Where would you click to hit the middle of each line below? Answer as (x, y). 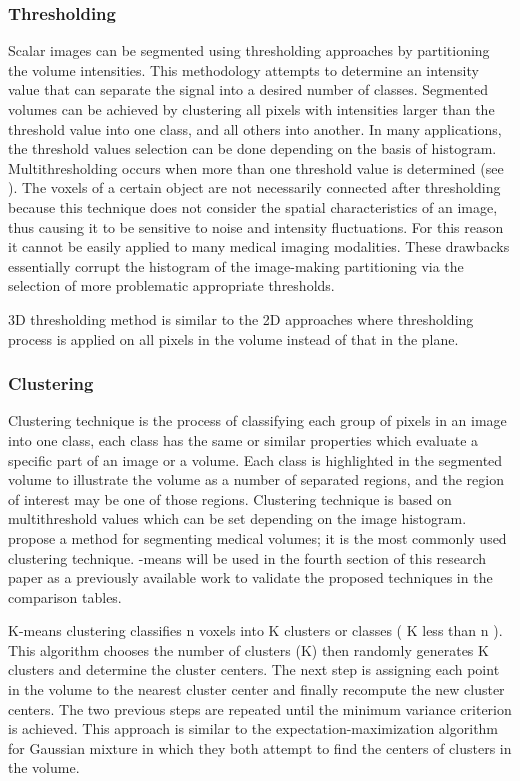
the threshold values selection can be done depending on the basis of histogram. (252, 148)
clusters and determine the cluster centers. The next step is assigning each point (254, 669)
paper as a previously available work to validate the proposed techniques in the (250, 577)
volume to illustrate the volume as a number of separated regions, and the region (256, 479)
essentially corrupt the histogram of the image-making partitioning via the (236, 265)
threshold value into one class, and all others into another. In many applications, (255, 128)
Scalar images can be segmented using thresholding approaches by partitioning (249, 50)
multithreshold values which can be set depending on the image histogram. (237, 518)
